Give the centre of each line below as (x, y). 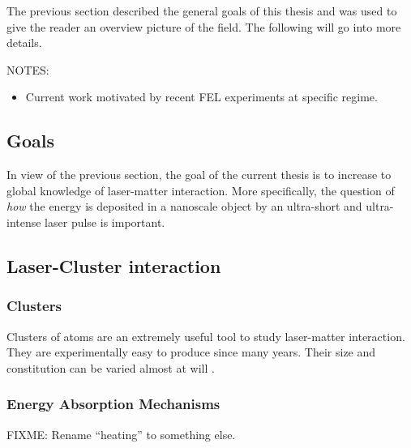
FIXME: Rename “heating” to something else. (121, 434)
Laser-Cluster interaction (114, 265)
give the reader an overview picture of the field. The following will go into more (204, 26)
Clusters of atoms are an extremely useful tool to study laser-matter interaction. (206, 336)
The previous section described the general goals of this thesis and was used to (202, 11)
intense (24, 222)
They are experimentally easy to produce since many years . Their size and (191, 352)
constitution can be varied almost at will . (111, 367)
